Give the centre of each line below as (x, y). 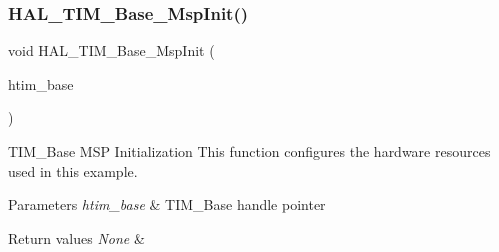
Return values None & (76, 237)
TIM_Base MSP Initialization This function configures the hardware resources (249, 151)
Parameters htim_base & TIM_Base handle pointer (167, 204)
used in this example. (73, 170)
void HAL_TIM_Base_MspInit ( (111, 50)
